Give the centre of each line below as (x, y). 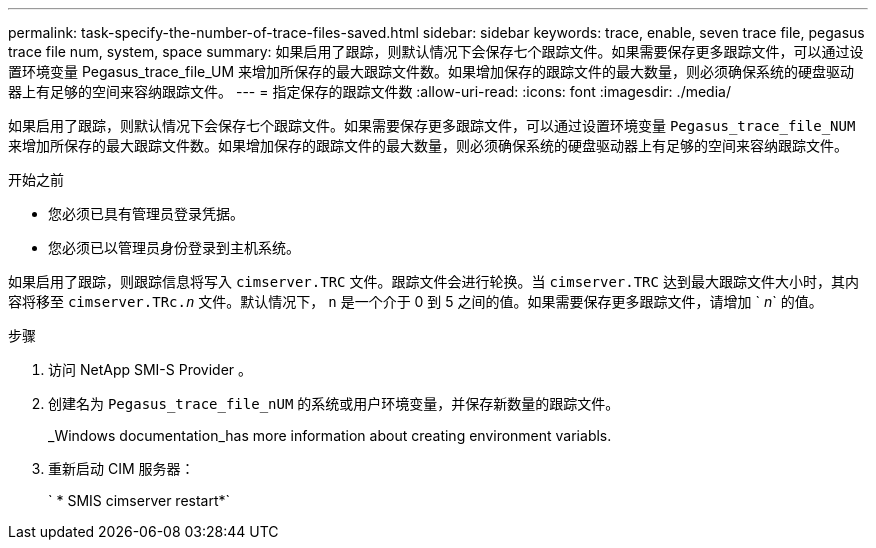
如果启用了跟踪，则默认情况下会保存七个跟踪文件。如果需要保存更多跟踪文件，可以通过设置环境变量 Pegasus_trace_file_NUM (432, 125)
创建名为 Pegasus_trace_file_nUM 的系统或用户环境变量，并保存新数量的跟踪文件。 (334, 403)
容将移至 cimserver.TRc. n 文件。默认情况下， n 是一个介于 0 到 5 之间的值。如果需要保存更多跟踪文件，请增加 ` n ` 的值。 (415, 301)
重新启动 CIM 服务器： (121, 468)
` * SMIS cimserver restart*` (139, 500)
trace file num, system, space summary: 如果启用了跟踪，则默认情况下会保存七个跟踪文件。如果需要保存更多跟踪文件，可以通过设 (436, 51)
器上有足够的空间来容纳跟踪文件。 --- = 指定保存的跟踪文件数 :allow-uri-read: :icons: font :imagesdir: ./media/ (369, 91)
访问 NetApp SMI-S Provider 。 (150, 369)
